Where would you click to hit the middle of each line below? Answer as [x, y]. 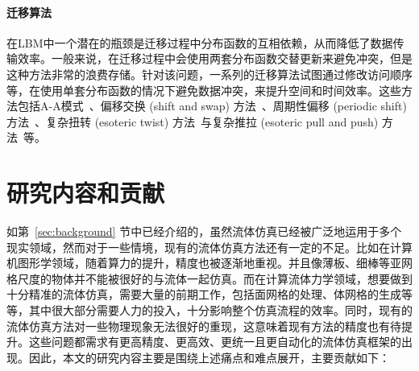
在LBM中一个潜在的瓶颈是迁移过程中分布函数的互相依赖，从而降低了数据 [200, 42]
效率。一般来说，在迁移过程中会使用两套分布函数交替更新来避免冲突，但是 [215, 58]
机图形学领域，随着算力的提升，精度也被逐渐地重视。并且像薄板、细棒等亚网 [209, 263]
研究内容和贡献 [86, 193]
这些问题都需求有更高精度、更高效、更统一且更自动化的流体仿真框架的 [215, 342]
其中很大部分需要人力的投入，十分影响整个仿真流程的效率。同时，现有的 [220, 310]
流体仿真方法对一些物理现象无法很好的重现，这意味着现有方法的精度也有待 [204, 326]
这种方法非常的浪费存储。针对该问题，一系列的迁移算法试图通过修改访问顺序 [209, 74]
